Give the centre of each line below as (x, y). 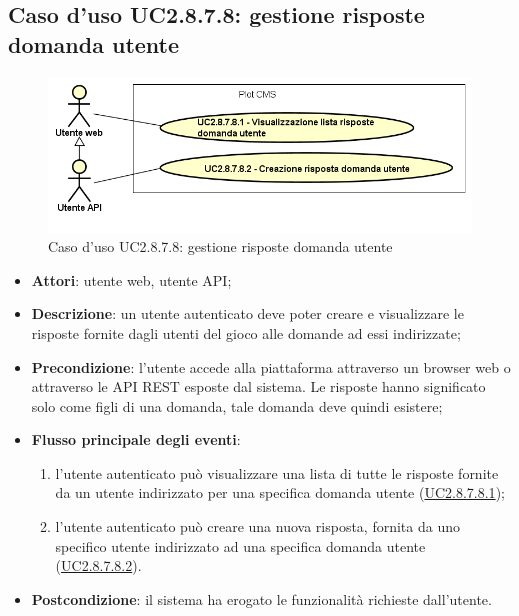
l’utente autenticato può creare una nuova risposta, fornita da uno (257, 526)
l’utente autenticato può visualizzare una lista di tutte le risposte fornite (277, 472)
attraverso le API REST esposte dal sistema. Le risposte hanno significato (258, 386)
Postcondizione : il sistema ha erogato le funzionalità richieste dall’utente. (261, 598)
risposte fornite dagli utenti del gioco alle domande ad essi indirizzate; (246, 332)
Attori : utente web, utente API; (131, 279)
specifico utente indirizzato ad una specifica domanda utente (240, 545)
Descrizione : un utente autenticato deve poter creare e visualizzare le (247, 313)
